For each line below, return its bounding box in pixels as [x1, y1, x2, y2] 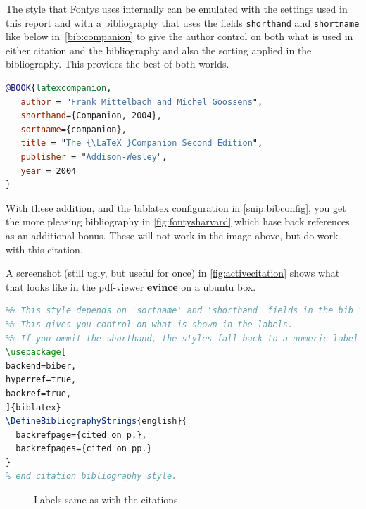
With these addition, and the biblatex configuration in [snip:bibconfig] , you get [6, 200, 346, 215]
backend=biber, [6, 360, 77, 371]
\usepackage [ [6, 347, 66, 358]
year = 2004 [20, 165, 77, 176]
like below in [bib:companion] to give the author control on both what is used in [6, 29, 353, 44]
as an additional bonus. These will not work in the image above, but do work [6, 227, 339, 242]
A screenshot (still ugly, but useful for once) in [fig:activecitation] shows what [6, 265, 340, 280]
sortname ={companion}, [20, 124, 127, 134]
